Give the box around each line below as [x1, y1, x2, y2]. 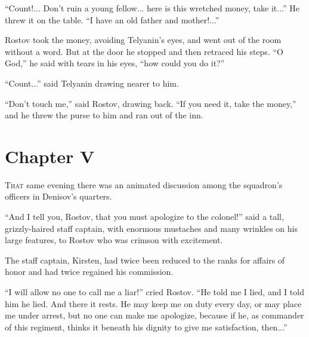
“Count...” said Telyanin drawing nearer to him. [5, 76, 179, 89]
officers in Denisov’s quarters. [5, 190, 112, 203]
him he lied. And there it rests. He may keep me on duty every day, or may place [5, 297, 302, 310]
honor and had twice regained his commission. [5, 265, 174, 278]
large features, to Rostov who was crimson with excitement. [5, 234, 223, 246]
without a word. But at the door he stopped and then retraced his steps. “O [5, 45, 283, 57]
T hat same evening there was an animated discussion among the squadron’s [5, 178, 283, 191]
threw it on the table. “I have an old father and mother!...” [5, 13, 220, 26]
